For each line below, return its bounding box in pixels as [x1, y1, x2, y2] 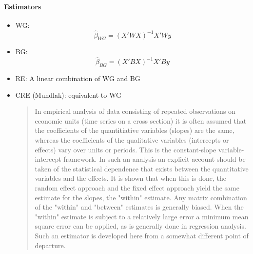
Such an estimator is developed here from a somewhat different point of [35, 230, 249, 240]
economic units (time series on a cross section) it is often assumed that [35, 115, 247, 126]
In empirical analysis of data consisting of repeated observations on [35, 106, 235, 116]
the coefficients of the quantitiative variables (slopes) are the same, [35, 125, 234, 135]
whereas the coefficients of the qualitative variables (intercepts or [35, 134, 229, 145]
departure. [35, 240, 66, 250]
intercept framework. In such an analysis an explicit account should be [35, 154, 246, 164]
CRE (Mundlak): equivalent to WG [15, 89, 121, 100]
